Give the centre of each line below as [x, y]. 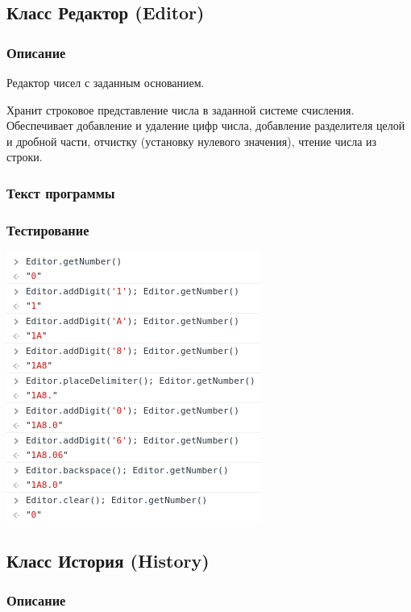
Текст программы [61, 192]
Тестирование [48, 229]
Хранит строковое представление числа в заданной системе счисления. [181, 109]
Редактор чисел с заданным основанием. [106, 82]
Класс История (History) [108, 561]
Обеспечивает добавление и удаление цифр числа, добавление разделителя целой [206, 125]
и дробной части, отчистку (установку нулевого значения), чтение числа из [192, 141]
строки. [25, 157]
